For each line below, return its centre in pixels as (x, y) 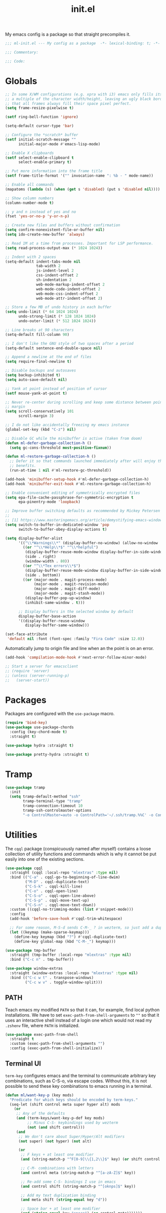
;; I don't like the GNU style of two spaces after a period (69, 343)
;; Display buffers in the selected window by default (76, 611)
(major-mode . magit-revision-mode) (72, 584)
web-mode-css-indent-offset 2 (67, 294)
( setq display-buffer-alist (34, 538)
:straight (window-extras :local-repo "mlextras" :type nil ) (74, 973)
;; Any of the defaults (41, 1114)
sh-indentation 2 (54, 280)
